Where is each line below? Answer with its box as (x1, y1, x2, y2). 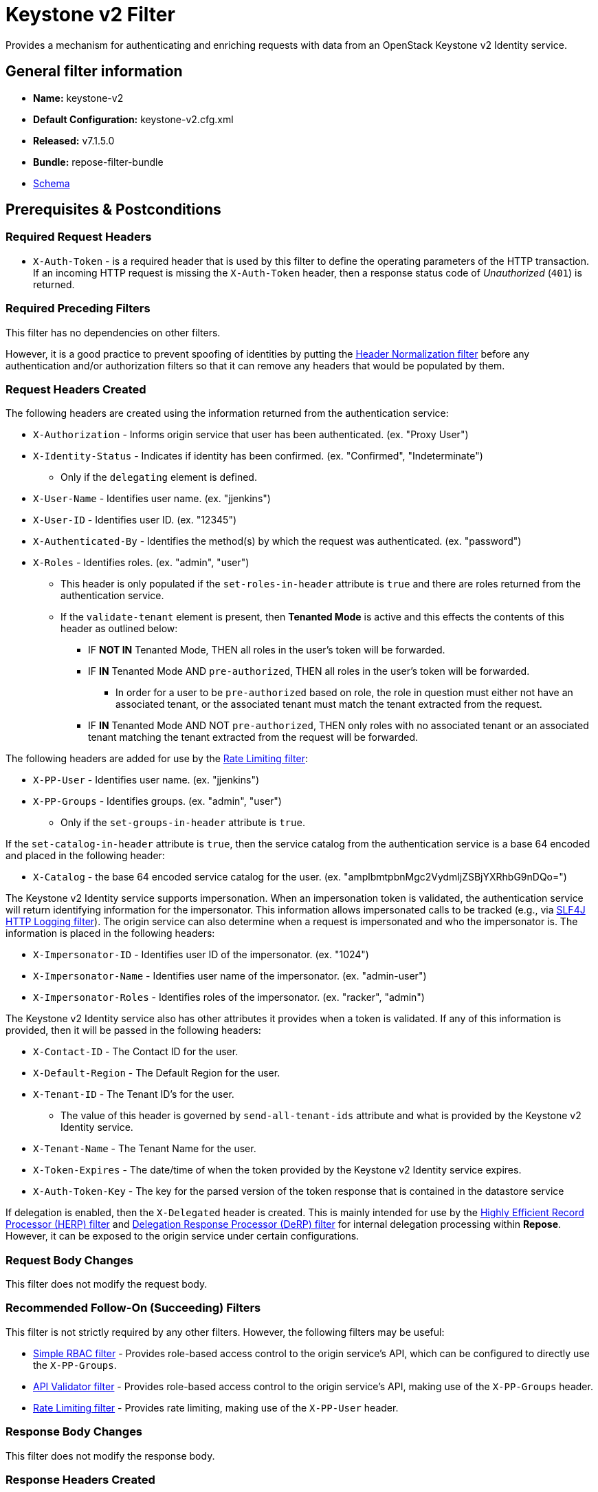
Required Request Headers (5, 230, 152, 244)
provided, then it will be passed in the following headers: (5, 1024, 261, 1037)
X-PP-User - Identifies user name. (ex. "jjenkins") (33, 774, 260, 786)
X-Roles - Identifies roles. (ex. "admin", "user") (33, 556, 250, 569)
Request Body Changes (5, 1253, 133, 1267)
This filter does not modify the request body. (5, 1278, 208, 1290)
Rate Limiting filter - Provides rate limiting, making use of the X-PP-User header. (33, 1401, 399, 1414)
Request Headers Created (5, 382, 146, 396)
